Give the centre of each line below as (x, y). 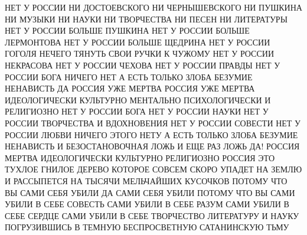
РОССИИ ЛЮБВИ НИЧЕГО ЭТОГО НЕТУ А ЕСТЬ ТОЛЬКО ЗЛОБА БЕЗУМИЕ (151, 134)
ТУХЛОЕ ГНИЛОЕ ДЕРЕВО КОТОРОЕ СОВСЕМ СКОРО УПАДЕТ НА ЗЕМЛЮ (153, 169)
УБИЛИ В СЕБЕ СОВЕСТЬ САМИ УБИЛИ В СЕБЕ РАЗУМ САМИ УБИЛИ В (147, 204)
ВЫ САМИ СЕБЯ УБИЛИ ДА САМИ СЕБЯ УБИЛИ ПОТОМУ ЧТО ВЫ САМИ (150, 192)
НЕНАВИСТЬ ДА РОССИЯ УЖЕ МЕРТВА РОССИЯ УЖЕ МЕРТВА (130, 88)
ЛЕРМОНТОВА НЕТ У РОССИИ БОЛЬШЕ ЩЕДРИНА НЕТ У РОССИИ (138, 42)
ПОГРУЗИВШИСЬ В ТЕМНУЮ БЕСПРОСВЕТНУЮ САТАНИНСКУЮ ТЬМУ (147, 227)
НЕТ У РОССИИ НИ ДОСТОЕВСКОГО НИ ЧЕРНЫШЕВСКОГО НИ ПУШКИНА (153, 7)
